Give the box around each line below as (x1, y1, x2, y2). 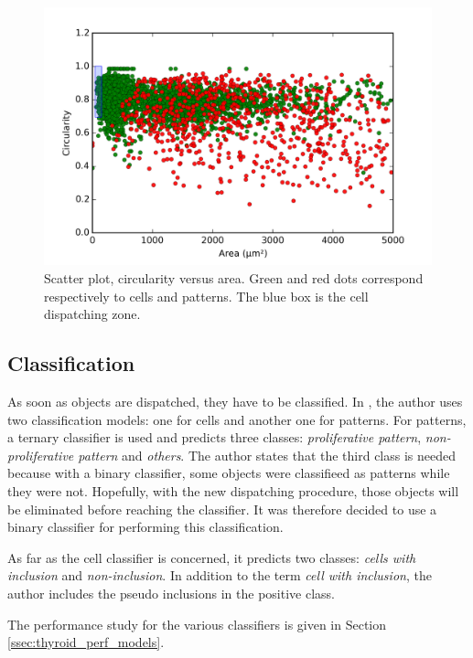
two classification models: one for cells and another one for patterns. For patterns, (7, 409, 467, 429)
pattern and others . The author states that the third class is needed (78, 445, 457, 464)
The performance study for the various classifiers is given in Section (7, 614, 387, 633)
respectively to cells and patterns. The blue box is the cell (44, 286, 369, 305)
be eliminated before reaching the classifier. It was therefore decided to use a (7, 499, 437, 518)
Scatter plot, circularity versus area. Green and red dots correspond (44, 268, 424, 287)
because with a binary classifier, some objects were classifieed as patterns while (7, 463, 450, 483)
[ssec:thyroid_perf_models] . (7, 632, 165, 652)
